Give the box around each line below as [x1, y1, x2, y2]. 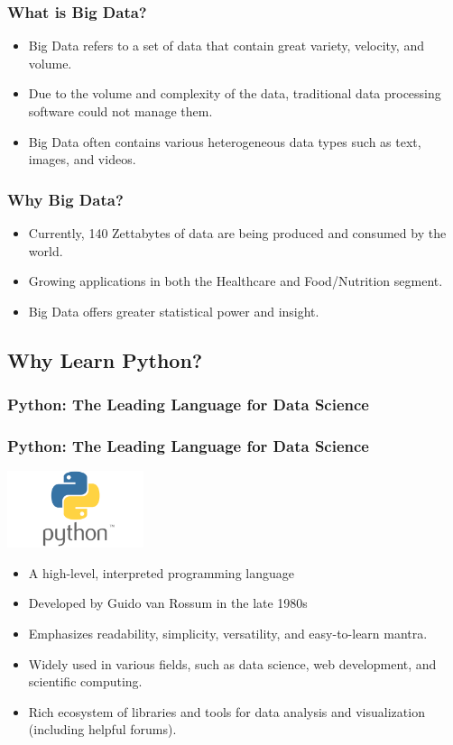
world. [28, 241, 63, 260]
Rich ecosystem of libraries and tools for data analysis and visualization [28, 702, 425, 721]
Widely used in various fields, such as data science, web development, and [28, 654, 437, 673]
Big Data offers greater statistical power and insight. [28, 301, 319, 320]
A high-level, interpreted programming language [28, 563, 294, 582]
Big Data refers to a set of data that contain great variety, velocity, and [28, 36, 424, 55]
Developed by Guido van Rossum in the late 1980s [28, 593, 308, 612]
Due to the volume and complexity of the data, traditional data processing [28, 84, 441, 103]
